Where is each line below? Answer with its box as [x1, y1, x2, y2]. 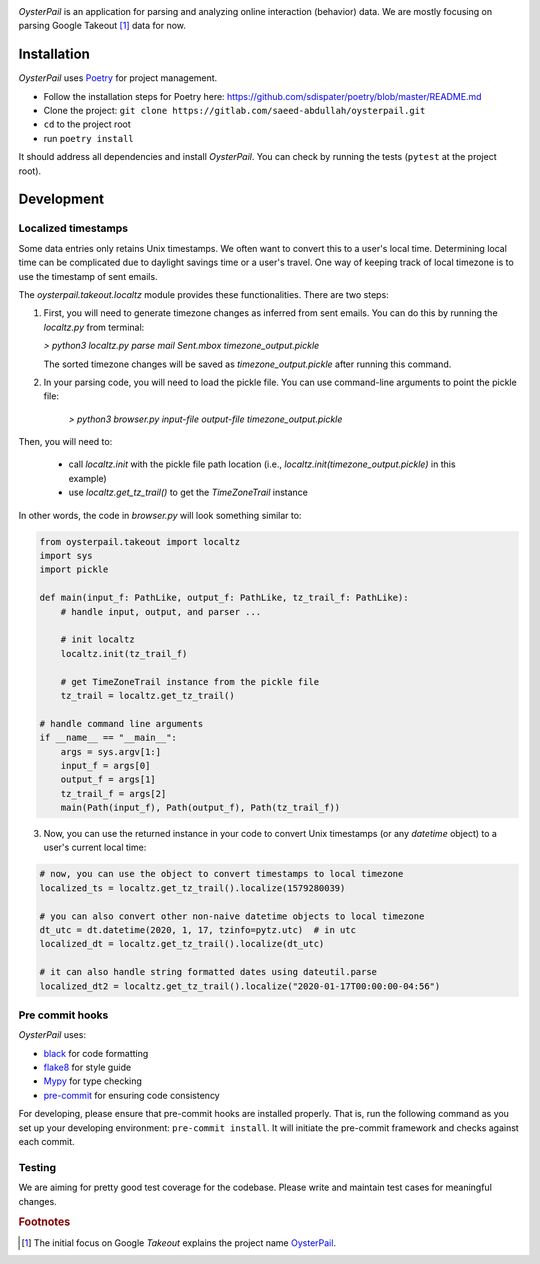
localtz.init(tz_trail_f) [60, 648, 188, 659]
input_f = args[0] [60, 760, 151, 771]
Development [18, 191, 105, 208]
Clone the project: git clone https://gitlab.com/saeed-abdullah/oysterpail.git [43, 105, 426, 117]
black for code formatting [43, 1047, 149, 1059]
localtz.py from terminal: [43, 321, 145, 333]
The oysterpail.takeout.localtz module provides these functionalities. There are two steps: [18, 288, 389, 300]
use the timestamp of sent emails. [18, 270, 159, 282]
